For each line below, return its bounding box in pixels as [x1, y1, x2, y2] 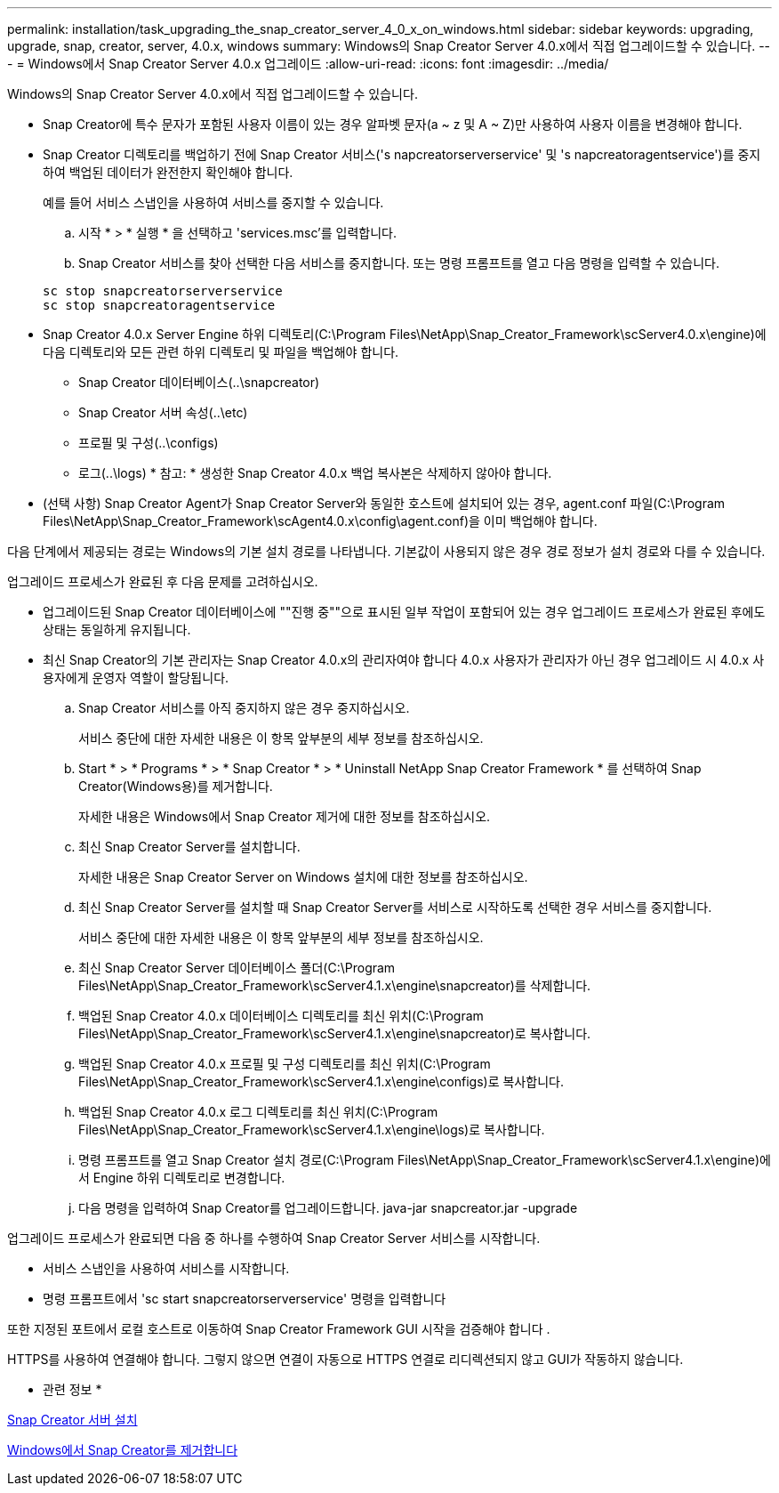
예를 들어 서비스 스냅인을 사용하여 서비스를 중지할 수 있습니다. [43, 195, 384, 210]
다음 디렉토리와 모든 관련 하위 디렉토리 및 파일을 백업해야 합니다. [43, 344, 399, 359]
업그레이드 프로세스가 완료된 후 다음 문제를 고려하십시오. [7, 574, 318, 589]
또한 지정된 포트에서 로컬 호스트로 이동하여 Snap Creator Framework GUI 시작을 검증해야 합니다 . [7, 1321, 550, 1336]
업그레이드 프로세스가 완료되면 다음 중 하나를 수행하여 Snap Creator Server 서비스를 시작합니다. [7, 1231, 541, 1246]
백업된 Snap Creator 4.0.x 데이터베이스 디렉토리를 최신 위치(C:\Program [78, 1008, 484, 1023]
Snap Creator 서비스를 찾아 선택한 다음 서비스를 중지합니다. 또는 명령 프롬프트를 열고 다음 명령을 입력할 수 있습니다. [78, 255, 720, 270]
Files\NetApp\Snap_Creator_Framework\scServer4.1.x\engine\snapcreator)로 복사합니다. [78, 1026, 591, 1041]
